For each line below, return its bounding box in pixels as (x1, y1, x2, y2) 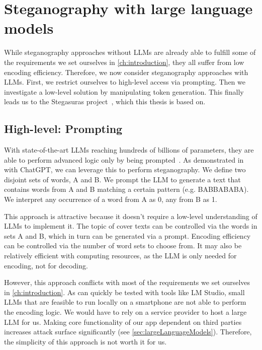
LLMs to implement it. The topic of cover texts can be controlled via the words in (4, 221, 257, 231)
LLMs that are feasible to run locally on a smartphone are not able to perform (4, 297, 246, 307)
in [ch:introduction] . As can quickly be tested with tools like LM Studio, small (4, 287, 245, 297)
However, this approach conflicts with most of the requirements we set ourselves (4, 277, 250, 288)
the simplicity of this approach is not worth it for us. (4, 336, 167, 346)
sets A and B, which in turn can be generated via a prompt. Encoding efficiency (4, 230, 251, 241)
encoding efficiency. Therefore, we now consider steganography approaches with (4, 66, 248, 77)
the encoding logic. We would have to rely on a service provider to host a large (4, 306, 247, 317)
